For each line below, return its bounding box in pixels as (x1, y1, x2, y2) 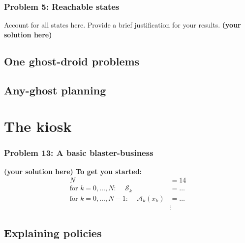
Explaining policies (4, 225, 102, 241)
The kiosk (4, 116, 72, 136)
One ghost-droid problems (4, 53, 140, 68)
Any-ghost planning (4, 82, 106, 97)
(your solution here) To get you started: (4, 166, 142, 176)
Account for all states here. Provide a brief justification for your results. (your (4, 20, 241, 30)
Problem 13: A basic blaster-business (4, 147, 153, 159)
